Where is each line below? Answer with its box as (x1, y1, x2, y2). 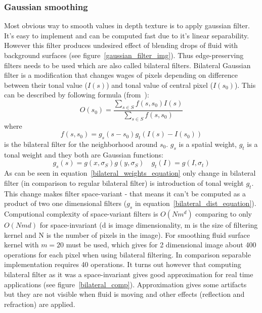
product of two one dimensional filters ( (4, 198, 127, 208)
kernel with (4, 239, 39, 250)
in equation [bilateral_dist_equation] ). (135, 198, 256, 208)
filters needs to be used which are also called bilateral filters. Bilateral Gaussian (4, 60, 251, 70)
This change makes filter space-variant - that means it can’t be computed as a (4, 188, 246, 198)
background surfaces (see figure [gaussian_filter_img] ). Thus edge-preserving (4, 50, 244, 60)
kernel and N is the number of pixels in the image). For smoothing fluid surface (4, 229, 250, 240)
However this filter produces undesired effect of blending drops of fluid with (4, 40, 238, 50)
